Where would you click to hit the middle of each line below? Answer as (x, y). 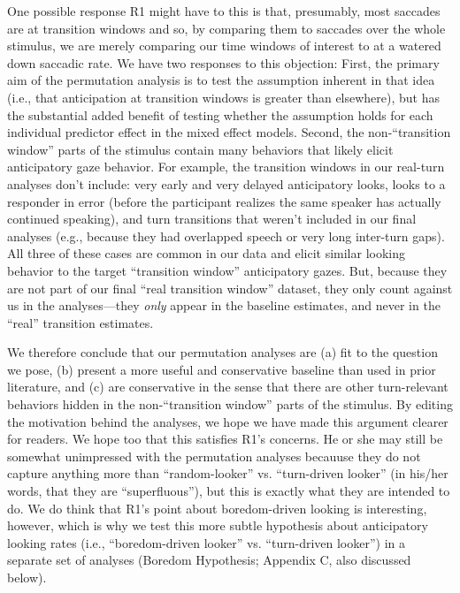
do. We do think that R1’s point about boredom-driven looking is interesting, (217, 508)
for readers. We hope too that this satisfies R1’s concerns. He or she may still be (225, 439)
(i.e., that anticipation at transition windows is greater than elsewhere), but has (224, 97)
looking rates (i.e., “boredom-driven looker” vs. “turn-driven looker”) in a (207, 542)
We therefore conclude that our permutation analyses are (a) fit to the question (222, 352)
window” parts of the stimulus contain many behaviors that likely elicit (200, 149)
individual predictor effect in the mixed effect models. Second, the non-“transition (229, 132)
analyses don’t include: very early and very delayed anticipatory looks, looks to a (226, 183)
